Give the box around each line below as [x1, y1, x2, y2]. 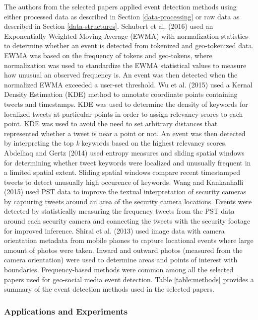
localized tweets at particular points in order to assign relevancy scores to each [4, 108, 243, 119]
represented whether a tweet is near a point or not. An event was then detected [4, 128, 246, 138]
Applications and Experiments [4, 305, 128, 317]
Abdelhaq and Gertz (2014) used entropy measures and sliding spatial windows [4, 147, 245, 158]
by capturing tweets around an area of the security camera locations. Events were [4, 196, 252, 206]
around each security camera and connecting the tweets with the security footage [4, 216, 251, 226]
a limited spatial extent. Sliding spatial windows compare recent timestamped [4, 167, 240, 177]
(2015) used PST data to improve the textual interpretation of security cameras [4, 186, 247, 197]
